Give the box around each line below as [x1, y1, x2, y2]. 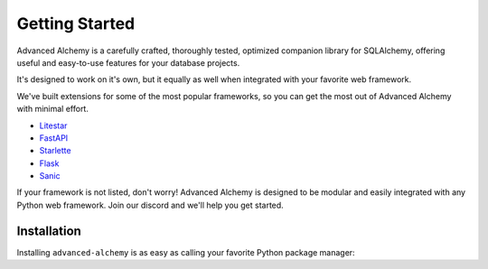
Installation [16, 223, 81, 238]
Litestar [39, 120, 68, 131]
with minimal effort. [16, 104, 89, 115]
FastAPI [39, 132, 69, 144]
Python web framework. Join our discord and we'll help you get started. [16, 199, 284, 210]
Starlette [39, 145, 71, 156]
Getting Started [16, 14, 136, 33]
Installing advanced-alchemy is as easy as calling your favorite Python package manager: [16, 246, 356, 257]
